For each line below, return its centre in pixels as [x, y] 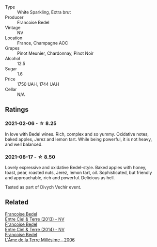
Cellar [11, 89]
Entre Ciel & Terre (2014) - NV [35, 229]
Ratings [17, 110]
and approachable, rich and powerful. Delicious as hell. [60, 178]
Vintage [13, 28]
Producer [14, 17]
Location [14, 38]
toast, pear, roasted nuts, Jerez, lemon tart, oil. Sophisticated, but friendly [78, 172]
